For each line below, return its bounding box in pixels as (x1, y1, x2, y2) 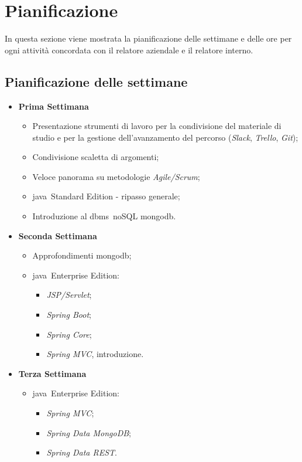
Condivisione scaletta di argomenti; (32, 151, 159, 163)
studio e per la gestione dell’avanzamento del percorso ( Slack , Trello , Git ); (32, 131, 298, 143)
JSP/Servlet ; (46, 288, 92, 301)
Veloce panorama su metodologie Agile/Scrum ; (32, 170, 200, 182)
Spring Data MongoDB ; (46, 426, 131, 439)
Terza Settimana (18, 367, 87, 379)
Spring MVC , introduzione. (46, 348, 144, 360)
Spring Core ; (46, 328, 92, 340)
